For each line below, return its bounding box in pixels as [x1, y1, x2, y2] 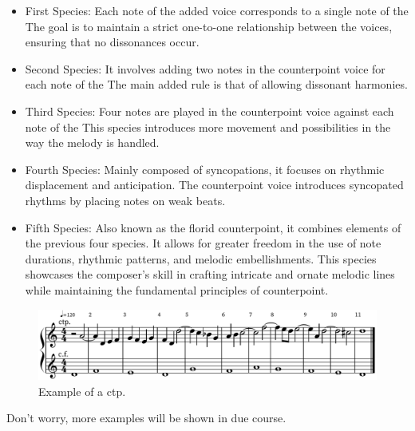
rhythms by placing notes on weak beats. [25, 192, 226, 208]
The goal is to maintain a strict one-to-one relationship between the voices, [25, 18, 393, 34]
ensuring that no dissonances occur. [25, 34, 200, 50]
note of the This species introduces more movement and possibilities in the [25, 118, 391, 135]
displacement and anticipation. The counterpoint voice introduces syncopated [25, 176, 404, 193]
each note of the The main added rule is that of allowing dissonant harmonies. [25, 76, 408, 93]
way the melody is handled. [25, 134, 160, 151]
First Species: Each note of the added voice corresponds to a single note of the [25, 2, 409, 18]
